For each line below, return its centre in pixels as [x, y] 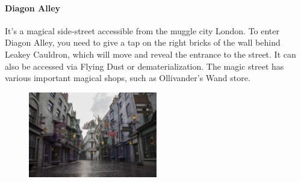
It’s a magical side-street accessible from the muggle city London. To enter [142, 30]
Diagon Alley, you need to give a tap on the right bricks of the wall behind [143, 42]
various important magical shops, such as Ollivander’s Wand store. [128, 78]
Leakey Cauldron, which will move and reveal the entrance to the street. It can [150, 54]
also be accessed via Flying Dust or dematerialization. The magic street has [144, 66]
